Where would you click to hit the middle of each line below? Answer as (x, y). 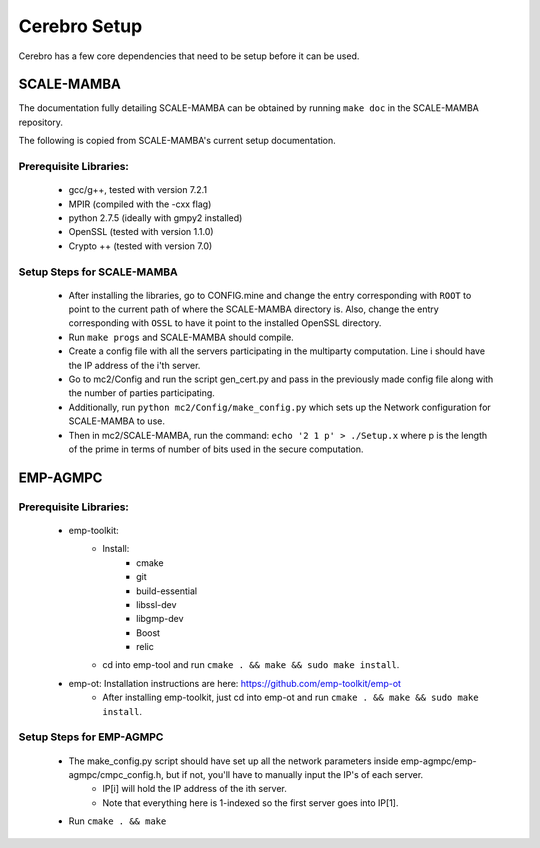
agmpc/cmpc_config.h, (116, 774)
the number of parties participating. (141, 393)
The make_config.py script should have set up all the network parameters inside (233, 761)
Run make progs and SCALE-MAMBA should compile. (181, 337)
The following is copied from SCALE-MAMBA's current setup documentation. (177, 141)
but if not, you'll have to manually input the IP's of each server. (294, 774)
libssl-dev (156, 604)
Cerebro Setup (80, 26)
